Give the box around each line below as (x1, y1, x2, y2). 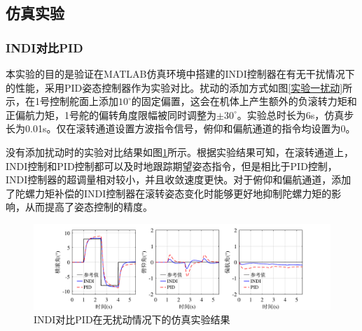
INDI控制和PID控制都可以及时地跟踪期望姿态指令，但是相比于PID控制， (6, 158, 337, 173)
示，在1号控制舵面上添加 (6, 94, 118, 108)
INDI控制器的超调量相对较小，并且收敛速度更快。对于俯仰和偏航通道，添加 (6, 172, 351, 187)
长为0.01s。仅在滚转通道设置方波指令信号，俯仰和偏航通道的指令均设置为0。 (6, 121, 356, 136)
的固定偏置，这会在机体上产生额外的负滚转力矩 (131, 94, 347, 108)
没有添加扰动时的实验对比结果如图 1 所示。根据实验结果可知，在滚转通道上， (6, 144, 354, 159)
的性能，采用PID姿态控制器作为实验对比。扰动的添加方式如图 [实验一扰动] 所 (6, 80, 353, 94)
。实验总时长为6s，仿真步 (237, 107, 354, 122)
